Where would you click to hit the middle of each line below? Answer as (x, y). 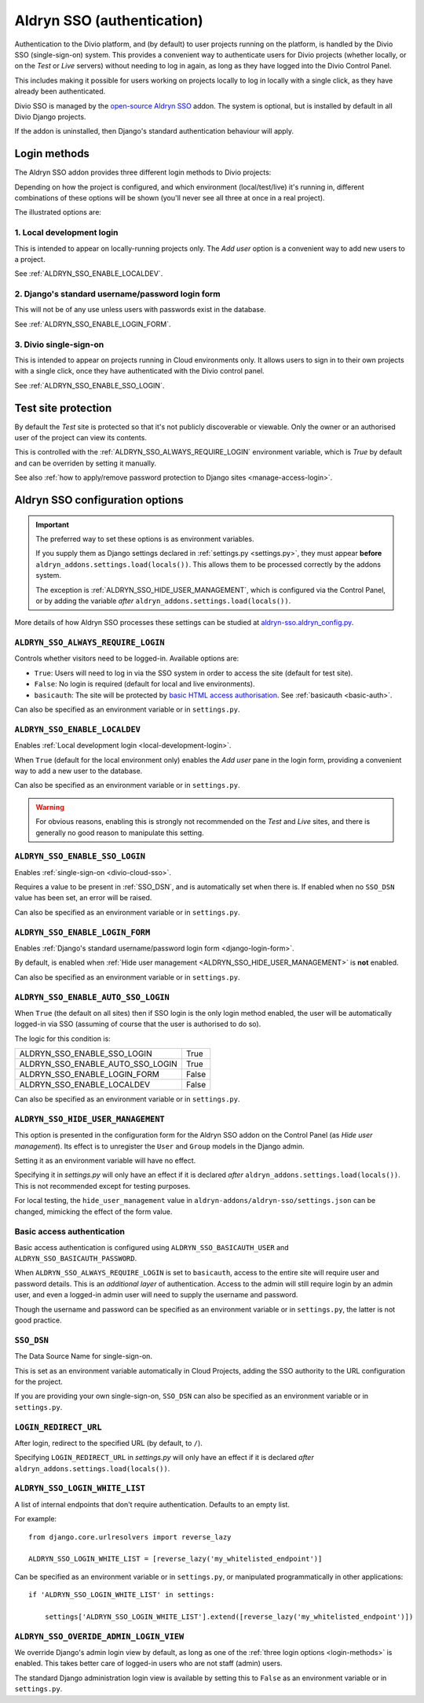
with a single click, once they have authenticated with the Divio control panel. (139, 371)
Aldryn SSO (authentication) (109, 20)
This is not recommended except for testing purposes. (102, 1186)
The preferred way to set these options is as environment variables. (145, 539)
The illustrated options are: (58, 212)
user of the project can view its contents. (80, 438)
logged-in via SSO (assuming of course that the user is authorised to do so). (138, 1024)
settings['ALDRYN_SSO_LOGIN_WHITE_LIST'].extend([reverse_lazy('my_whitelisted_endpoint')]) (229, 1617)
